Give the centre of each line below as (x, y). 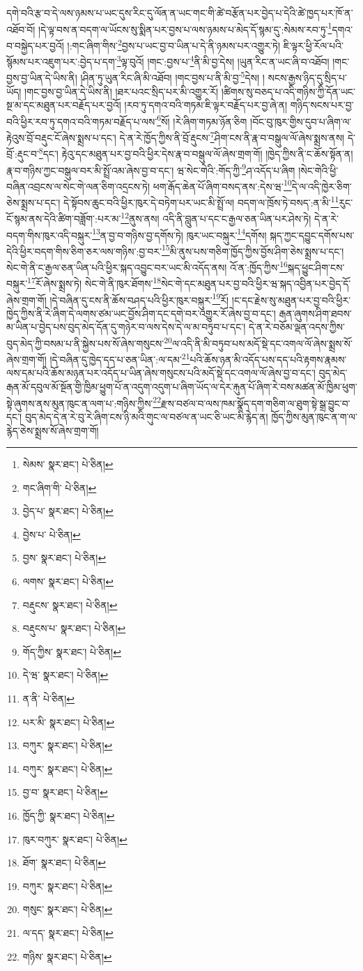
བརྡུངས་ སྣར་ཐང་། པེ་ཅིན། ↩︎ (70, 604)
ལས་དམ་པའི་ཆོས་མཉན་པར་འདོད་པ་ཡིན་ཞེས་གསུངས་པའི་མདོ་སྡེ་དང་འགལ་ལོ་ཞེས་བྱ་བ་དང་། (161, 373)
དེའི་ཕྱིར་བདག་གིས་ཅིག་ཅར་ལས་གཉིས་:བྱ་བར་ (84, 251)
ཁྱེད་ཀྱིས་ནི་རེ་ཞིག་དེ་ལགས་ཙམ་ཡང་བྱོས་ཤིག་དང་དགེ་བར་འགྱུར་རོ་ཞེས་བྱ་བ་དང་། (141, 313)
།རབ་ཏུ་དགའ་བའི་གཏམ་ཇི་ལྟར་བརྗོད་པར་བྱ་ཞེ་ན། (206, 105)
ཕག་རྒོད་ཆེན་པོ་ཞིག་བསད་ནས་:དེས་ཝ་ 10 (222, 185)
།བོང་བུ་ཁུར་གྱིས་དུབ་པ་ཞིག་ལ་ (301, 121)
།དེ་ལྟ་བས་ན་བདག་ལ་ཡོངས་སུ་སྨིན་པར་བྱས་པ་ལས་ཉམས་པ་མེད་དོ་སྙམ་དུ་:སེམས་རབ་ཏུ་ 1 (185, 28)
